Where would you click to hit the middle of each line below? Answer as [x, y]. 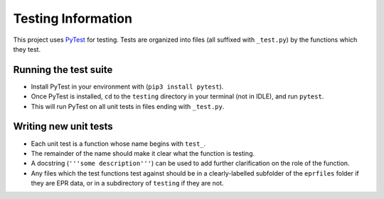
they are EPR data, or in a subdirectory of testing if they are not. [127, 183]
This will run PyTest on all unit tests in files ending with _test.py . [128, 106]
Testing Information [73, 18]
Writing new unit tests [63, 126]
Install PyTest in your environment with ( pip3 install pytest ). [127, 86]
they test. [27, 49]
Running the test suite [63, 70]
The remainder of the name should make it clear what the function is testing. [143, 153]
